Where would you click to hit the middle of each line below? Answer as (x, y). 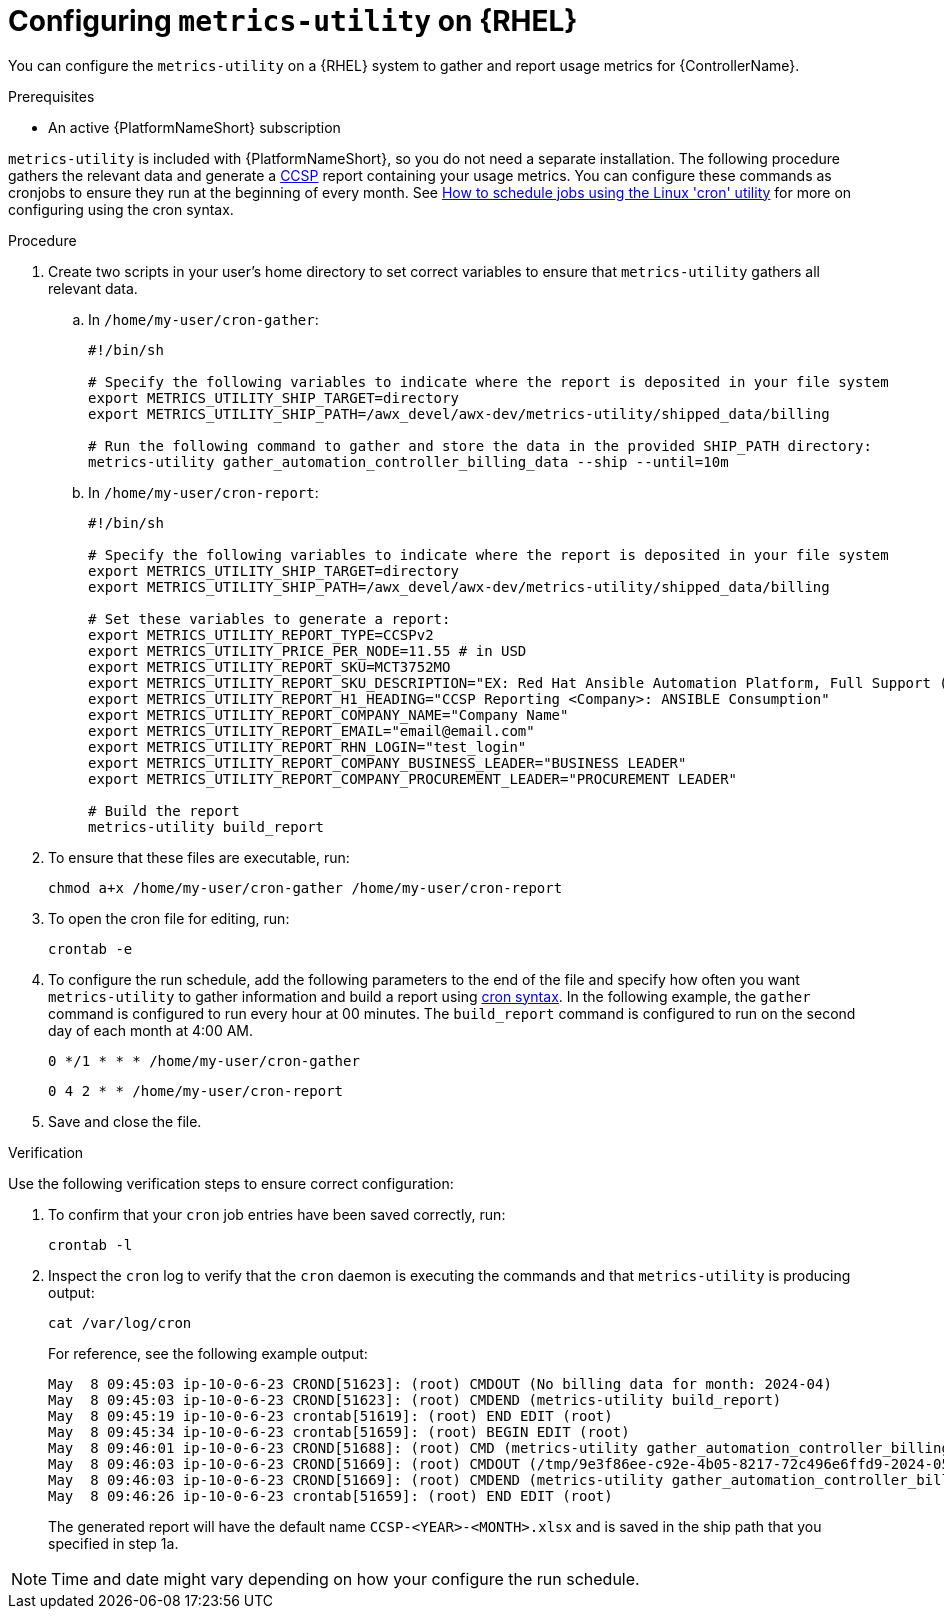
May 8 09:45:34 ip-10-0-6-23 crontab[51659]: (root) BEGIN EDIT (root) (339, 1431)
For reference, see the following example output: (208, 1353)
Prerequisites (51, 96)
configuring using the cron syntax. (121, 209)
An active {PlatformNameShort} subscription (194, 127)
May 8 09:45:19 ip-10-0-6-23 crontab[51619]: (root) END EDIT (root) (330, 1415)
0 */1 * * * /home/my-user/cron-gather (204, 1060)
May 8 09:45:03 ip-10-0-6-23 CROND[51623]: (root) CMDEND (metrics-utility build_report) (415, 1399)
